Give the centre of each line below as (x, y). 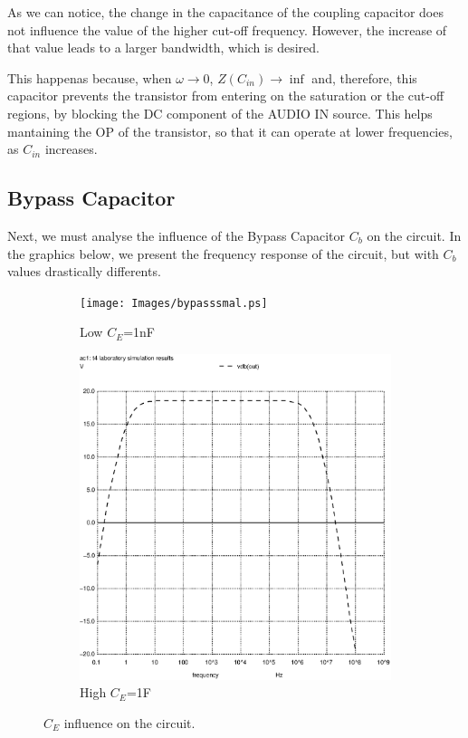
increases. (71, 149)
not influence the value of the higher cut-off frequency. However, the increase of (227, 29)
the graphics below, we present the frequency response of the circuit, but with (223, 253)
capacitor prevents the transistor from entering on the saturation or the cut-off (226, 96)
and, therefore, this (364, 77)
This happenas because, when (90, 77)
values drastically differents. (84, 271)
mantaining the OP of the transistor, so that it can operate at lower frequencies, (230, 131)
